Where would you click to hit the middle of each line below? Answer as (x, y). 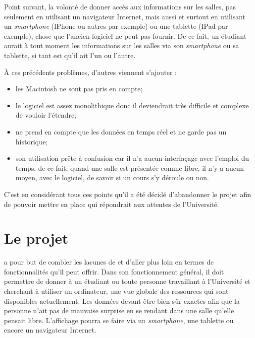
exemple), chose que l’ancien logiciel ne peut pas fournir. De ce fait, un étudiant (125, 35)
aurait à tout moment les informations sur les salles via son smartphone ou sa (122, 45)
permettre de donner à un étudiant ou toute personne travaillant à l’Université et (127, 281)
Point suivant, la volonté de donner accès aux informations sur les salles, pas (120, 6)
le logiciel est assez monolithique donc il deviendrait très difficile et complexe (132, 105)
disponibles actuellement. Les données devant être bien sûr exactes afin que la (122, 301)
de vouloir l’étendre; (46, 115)
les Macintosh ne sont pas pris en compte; (79, 89)
